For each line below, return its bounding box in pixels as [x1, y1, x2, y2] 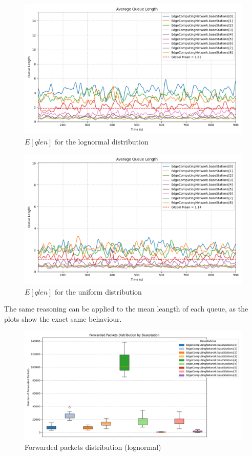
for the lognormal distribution [55, 136, 149, 147]
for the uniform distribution [55, 286, 142, 297]
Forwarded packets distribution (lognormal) [25, 441, 161, 452]
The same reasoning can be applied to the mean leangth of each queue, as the [4, 303, 248, 314]
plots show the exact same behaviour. [4, 313, 122, 324]
